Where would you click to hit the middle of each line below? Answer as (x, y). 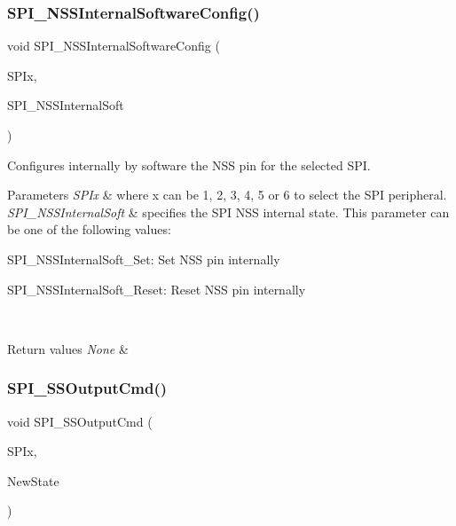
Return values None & (68, 348)
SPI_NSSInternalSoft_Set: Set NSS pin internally (144, 259)
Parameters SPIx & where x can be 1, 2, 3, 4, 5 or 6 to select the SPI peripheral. (227, 195)
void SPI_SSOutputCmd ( (80, 421)
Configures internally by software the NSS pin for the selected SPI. (189, 165)
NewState (33, 480)
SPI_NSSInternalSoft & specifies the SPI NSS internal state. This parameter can (228, 212)
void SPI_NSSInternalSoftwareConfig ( (114, 46)
